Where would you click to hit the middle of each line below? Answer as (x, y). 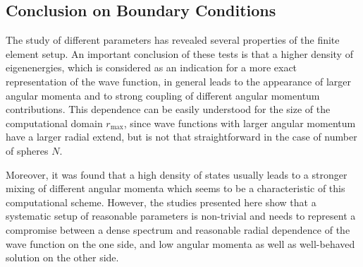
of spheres (27, 150)
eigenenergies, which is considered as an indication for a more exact (152, 67)
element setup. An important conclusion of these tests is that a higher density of (179, 53)
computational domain (54, 123)
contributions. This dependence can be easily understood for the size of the (168, 109)
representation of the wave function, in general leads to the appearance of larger (178, 81)
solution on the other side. (62, 257)
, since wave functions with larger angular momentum (240, 123)
